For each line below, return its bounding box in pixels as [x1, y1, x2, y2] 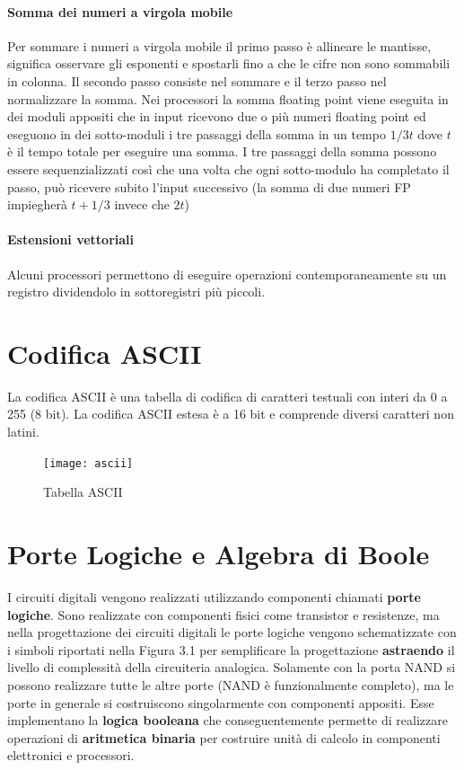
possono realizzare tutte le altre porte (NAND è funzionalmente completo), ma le [7, 675, 454, 694]
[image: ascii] [43, 456, 134, 470]
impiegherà [7, 195, 67, 214]
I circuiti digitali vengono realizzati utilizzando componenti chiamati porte [7, 588, 421, 606]
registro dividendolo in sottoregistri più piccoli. [7, 282, 266, 301]
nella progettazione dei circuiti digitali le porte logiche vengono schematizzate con [7, 623, 457, 642]
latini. [7, 422, 39, 441]
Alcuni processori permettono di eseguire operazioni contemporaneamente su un [7, 264, 447, 283]
